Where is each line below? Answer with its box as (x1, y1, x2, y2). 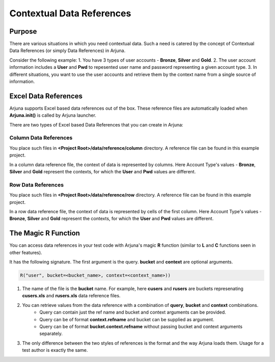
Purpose (9, 27, 37, 36)
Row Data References (9, 181, 64, 188)
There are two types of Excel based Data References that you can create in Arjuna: (9, 121, 183, 127)
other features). (9, 249, 43, 255)
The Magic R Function (9, 229, 80, 238)
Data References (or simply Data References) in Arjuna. (9, 47, 126, 54)
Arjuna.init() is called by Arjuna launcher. (9, 112, 97, 118)
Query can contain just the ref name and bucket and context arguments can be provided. (39, 309, 226, 316)
